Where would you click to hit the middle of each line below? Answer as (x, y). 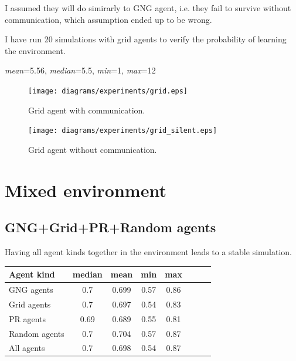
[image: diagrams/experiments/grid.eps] (108, 91)
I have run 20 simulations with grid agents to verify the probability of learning (146, 39)
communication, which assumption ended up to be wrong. (108, 19)
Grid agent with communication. (87, 110)
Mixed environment (86, 190)
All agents (27, 348)
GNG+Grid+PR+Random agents (110, 227)
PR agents (28, 318)
